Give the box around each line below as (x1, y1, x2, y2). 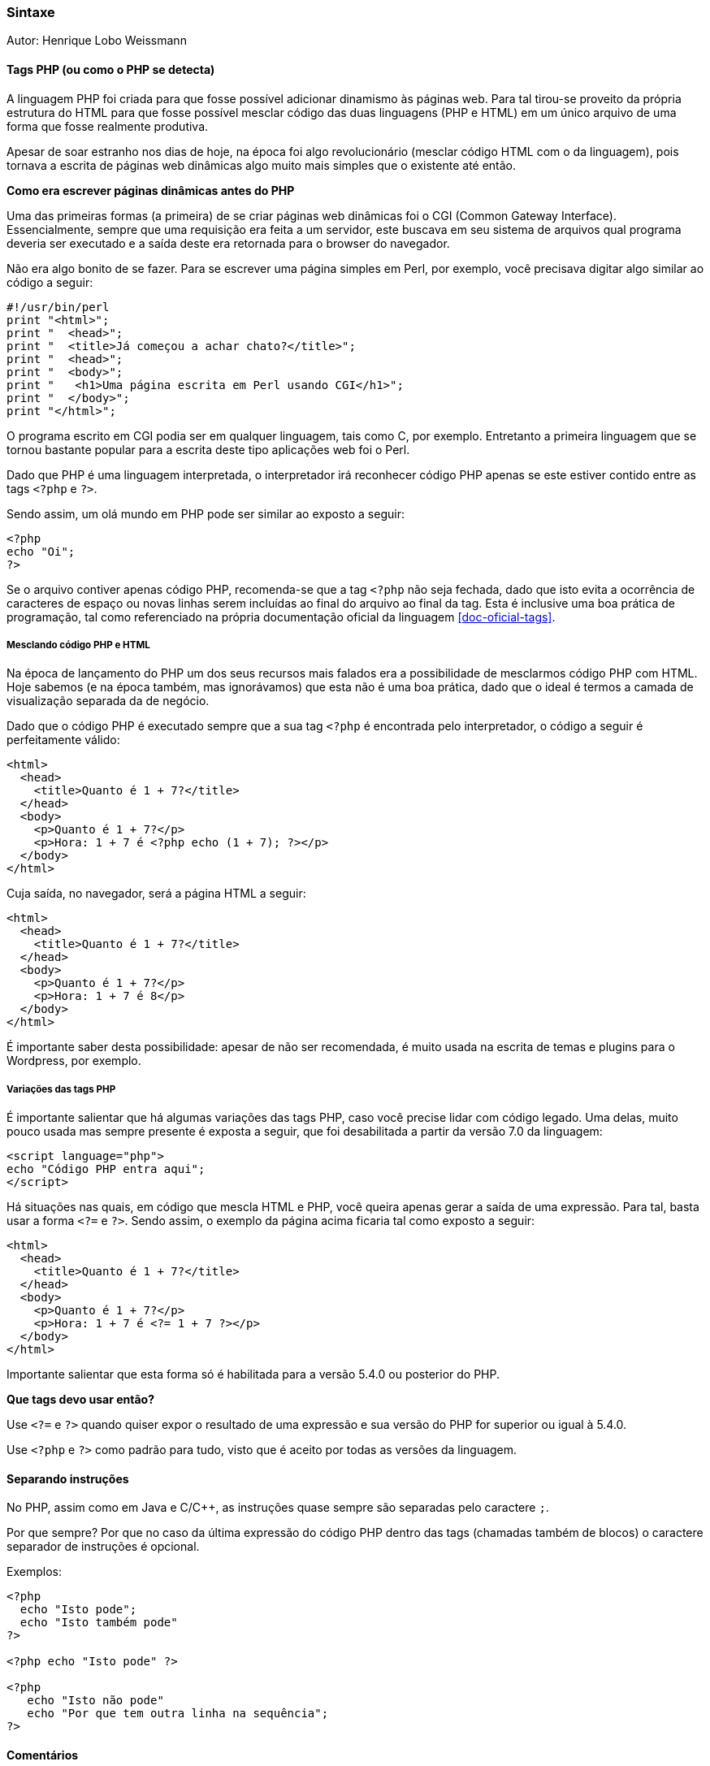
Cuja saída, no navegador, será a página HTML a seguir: (6, 886, 306, 901)
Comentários (6, 1747, 79, 1762)
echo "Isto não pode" (27, 1694, 164, 1708)
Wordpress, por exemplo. (6, 1054, 141, 1068)
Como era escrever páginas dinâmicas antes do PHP (6, 183, 295, 197)
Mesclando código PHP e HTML (6, 638, 150, 651)
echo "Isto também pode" (19, 1616, 178, 1630)
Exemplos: (6, 1565, 62, 1579)
